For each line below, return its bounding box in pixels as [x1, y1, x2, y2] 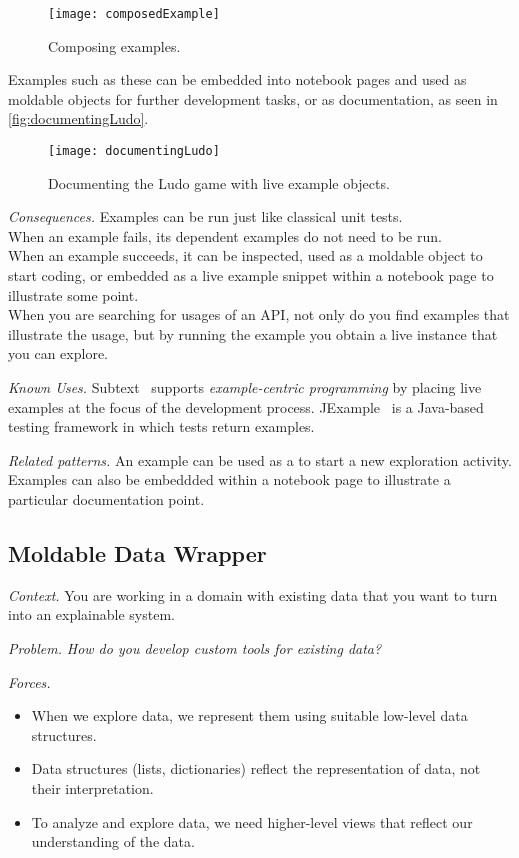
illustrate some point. [8, 284, 139, 305]
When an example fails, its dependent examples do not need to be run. [8, 225, 442, 246]
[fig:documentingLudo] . [8, 108, 149, 129]
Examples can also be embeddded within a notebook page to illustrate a [8, 469, 451, 490]
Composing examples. [48, 35, 181, 56]
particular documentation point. [8, 489, 205, 509]
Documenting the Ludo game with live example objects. [48, 172, 390, 193]
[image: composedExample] [48, 7, 220, 21]
